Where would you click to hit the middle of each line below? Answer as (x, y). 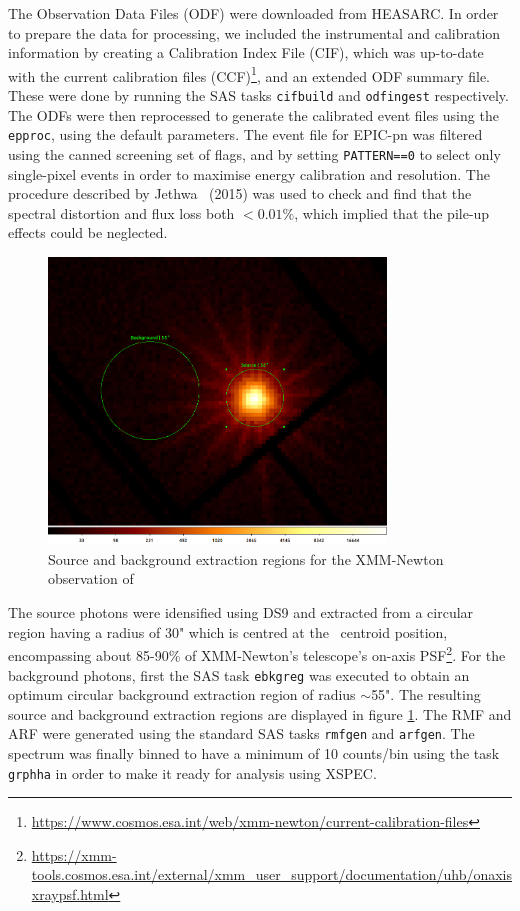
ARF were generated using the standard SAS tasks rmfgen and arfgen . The (241, 733)
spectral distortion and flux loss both (121, 212)
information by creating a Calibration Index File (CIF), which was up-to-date (246, 52)
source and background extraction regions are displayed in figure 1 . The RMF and (260, 713)
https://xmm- (74, 854)
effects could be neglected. (88, 232)
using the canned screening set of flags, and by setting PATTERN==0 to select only (254, 153)
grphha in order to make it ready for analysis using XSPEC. (192, 772)
